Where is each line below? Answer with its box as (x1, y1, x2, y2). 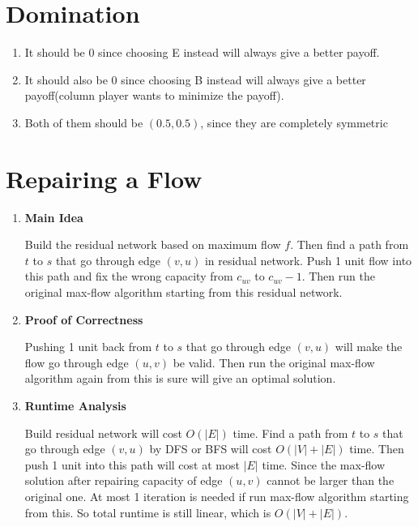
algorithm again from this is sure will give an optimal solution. (24, 370, 336, 387)
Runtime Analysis (24, 396, 126, 413)
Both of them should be (24, 114, 143, 131)
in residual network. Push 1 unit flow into (204, 251, 412, 268)
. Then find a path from (290, 236, 409, 253)
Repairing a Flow (6, 161, 203, 195)
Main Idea (24, 208, 83, 225)
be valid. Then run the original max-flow (173, 353, 375, 371)
